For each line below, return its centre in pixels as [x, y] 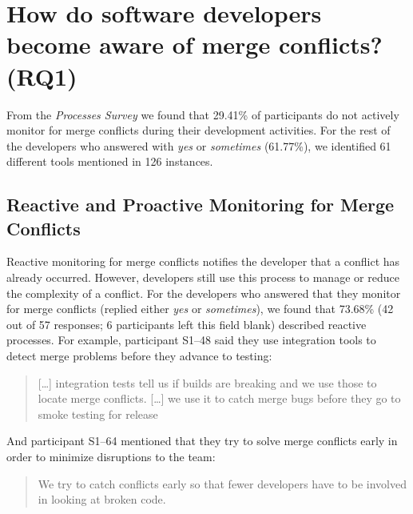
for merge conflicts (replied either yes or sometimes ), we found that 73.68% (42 [200, 309]
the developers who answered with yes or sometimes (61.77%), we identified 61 [199, 145]
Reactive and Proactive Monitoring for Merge [201, 205]
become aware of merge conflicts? [195, 44]
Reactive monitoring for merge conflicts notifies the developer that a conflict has [203, 261]
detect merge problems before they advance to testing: [139, 356]
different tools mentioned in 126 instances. [110, 161]
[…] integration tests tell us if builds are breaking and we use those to [207, 382]
